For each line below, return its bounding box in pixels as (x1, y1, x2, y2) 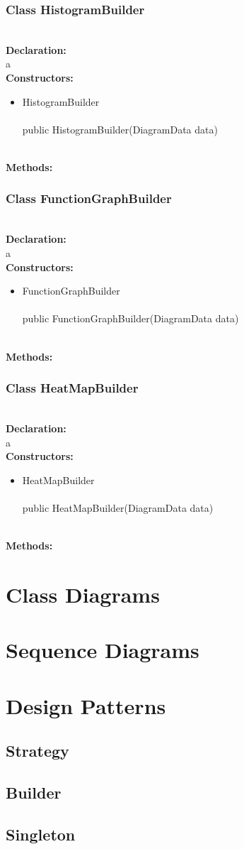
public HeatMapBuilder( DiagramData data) (22, 500, 214, 515)
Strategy (6, 740, 69, 762)
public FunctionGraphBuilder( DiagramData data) (22, 311, 239, 326)
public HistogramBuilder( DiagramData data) (22, 121, 218, 136)
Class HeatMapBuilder (6, 379, 139, 397)
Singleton (6, 823, 76, 845)
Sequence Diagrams (6, 635, 199, 664)
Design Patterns (6, 691, 166, 720)
